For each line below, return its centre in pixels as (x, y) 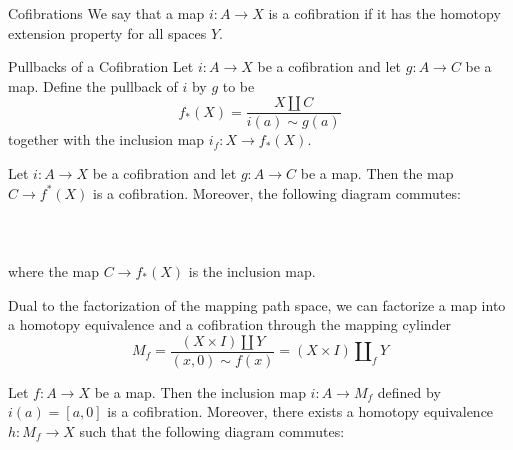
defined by (409, 391)
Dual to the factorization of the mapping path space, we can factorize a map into (257, 304)
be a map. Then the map (377, 173)
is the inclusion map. (252, 271)
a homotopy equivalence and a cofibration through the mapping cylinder (230, 324)
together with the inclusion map (106, 139)
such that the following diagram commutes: (212, 431)
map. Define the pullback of (93, 85)
